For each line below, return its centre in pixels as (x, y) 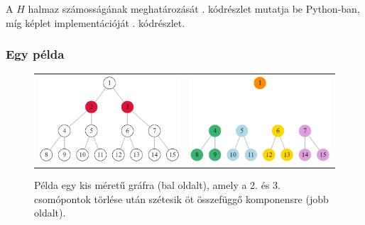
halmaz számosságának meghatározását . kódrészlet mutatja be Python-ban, (194, 8)
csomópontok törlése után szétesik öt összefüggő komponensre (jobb (181, 198)
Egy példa (35, 54)
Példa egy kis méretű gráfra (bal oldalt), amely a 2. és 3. (157, 185)
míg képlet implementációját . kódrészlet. (96, 22)
